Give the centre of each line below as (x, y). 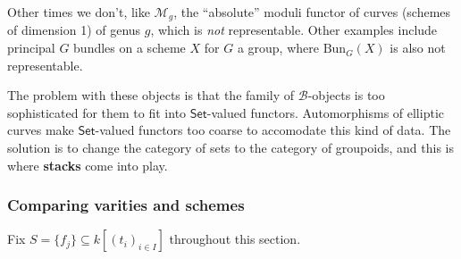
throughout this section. (235, 239)
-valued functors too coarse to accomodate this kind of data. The (273, 130)
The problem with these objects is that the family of (151, 95)
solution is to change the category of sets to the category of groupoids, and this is (230, 148)
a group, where (278, 48)
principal (31, 48)
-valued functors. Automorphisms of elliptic (325, 112)
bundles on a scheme (130, 48)
